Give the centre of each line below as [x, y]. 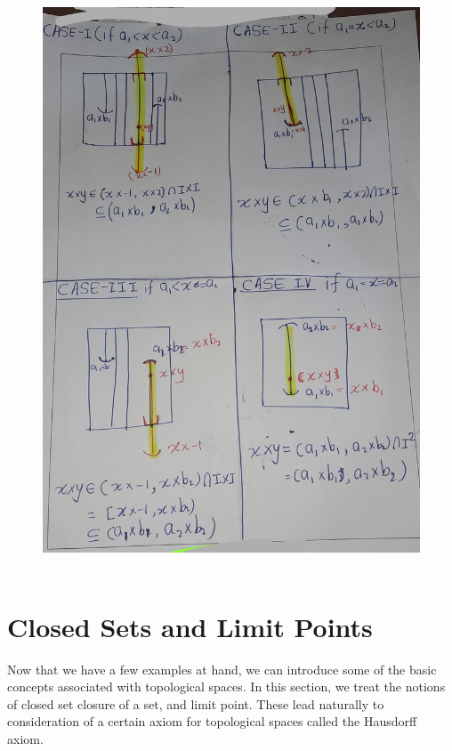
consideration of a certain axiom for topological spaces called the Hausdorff [212, 721]
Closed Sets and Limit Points [190, 626]
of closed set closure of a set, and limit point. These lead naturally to [196, 703]
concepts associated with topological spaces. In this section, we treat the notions [226, 686]
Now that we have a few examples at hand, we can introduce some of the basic [222, 669]
